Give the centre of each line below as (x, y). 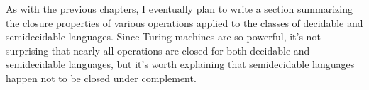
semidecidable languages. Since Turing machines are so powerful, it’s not (163, 36)
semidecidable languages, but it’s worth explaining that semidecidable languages (180, 64)
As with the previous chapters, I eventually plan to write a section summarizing (179, 9)
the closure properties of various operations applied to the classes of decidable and (184, 22)
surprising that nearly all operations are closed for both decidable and (158, 50)
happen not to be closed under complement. (101, 78)
